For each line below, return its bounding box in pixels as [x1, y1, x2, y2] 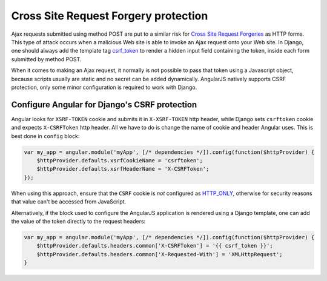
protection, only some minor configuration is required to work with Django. [11, 84, 197, 91]
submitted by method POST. [11, 55, 82, 63]
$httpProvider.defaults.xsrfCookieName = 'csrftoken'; [36, 157, 203, 164]
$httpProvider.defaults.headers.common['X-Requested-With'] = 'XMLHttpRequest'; [36, 251, 283, 257]
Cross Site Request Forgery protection [11, 9, 208, 22]
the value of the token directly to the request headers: [11, 217, 146, 225]
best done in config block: [11, 132, 80, 139]
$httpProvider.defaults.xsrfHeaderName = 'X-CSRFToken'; [36, 165, 210, 173]
